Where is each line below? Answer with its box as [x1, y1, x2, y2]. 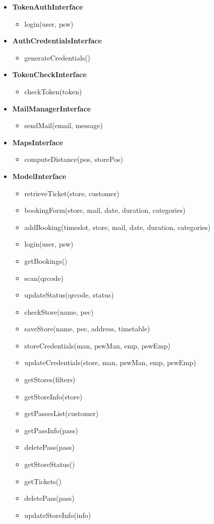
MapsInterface [12, 137, 63, 147]
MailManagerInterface [12, 103, 91, 113]
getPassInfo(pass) [24, 425, 78, 435]
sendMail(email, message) [24, 120, 103, 131]
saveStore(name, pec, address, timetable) [24, 323, 150, 334]
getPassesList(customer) [24, 408, 98, 419]
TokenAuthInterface [12, 2, 83, 12]
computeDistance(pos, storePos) [24, 154, 123, 164]
